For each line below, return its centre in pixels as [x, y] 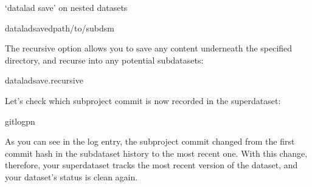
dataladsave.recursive [44, 80]
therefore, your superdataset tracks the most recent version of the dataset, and [151, 165]
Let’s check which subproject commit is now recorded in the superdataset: [143, 100]
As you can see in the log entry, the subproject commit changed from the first [150, 141]
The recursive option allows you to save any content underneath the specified [149, 48]
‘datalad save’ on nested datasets [66, 7]
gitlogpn [20, 121]
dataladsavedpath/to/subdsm [60, 28]
